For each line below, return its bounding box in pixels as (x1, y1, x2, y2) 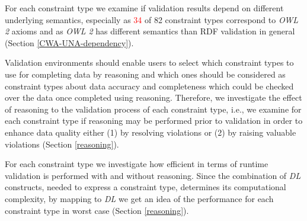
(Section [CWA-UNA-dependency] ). (5, 36, 134, 49)
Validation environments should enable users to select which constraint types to (5, 56, 294, 69)
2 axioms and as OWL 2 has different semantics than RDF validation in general (5, 25, 295, 37)
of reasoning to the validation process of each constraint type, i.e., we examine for (5, 103, 302, 115)
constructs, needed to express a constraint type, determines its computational (5, 181, 286, 193)
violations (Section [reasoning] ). (5, 137, 119, 150)
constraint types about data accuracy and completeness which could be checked (5, 79, 294, 92)
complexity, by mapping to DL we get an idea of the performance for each (5, 192, 274, 204)
